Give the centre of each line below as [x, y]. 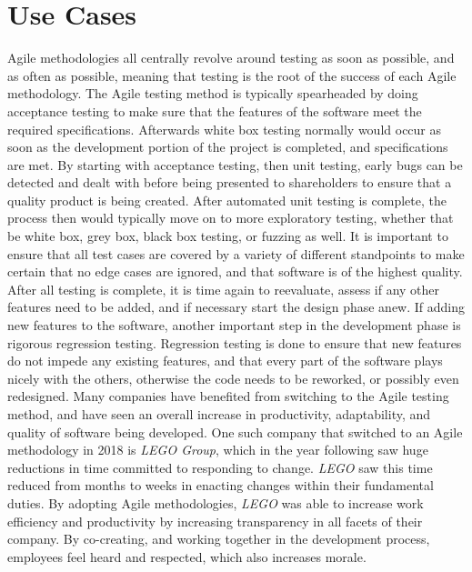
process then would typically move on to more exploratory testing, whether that [231, 218]
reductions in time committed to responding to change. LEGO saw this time [220, 467]
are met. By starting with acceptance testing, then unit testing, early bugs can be [235, 164]
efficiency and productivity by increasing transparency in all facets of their [215, 521]
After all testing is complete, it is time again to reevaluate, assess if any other [224, 289]
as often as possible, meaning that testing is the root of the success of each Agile [232, 75]
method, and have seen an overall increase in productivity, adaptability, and [219, 414]
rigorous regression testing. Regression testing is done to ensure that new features [235, 342]
